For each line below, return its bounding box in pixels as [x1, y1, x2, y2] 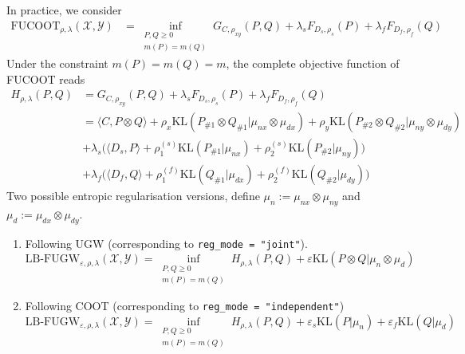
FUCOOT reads [6, 70, 85, 87]
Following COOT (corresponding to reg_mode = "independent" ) [25, 297, 345, 313]
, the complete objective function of [226, 55, 400, 72]
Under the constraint [6, 55, 108, 72]
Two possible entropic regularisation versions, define [6, 187, 260, 203]
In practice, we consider [6, 2, 122, 18]
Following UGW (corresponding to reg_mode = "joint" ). [25, 234, 308, 251]
